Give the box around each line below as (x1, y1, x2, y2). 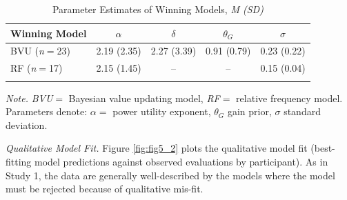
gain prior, (227, 104, 272, 119)
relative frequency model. (236, 90, 343, 105)
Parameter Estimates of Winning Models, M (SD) (52, 2, 264, 16)
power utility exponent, (112, 104, 211, 119)
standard (284, 104, 321, 119)
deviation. (6, 117, 48, 132)
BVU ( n (10, 43, 44, 58)
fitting (6, 154, 32, 168)
